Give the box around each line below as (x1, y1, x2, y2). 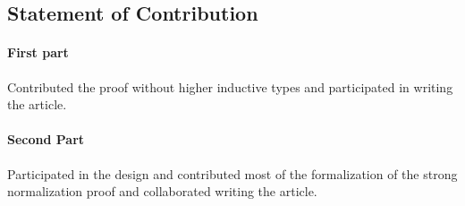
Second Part (7, 130, 85, 149)
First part (7, 43, 69, 62)
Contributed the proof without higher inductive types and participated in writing (7, 77, 453, 96)
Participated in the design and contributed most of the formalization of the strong (7, 164, 458, 183)
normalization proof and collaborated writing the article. (7, 182, 317, 201)
